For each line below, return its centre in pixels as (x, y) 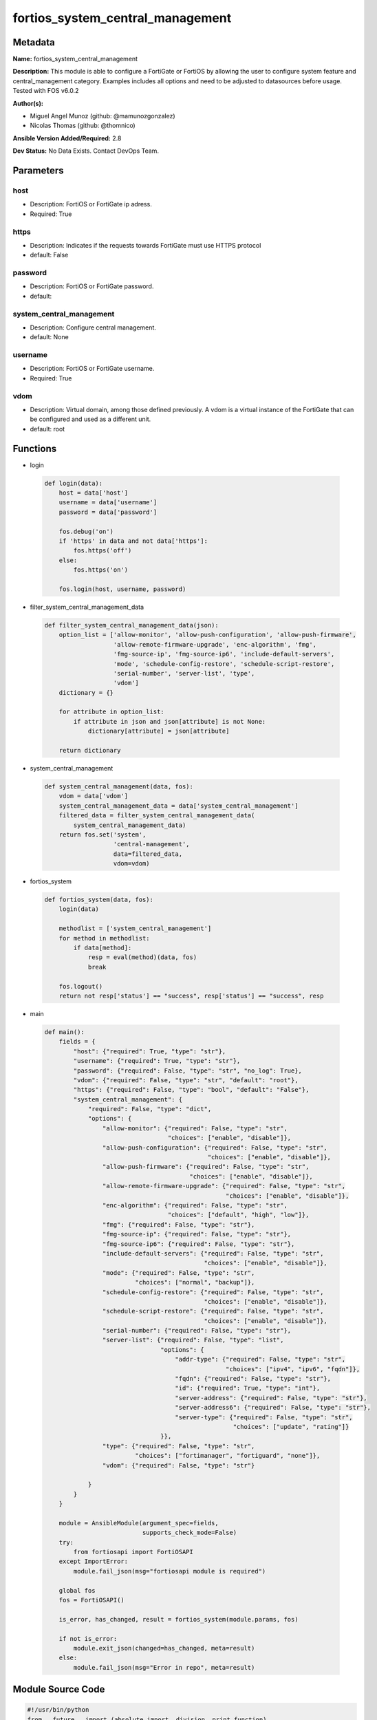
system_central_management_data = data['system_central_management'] (179, 806)
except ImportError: (94, 1561)
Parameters (38, 171)
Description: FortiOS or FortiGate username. (92, 369)
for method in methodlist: (105, 938)
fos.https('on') (101, 570)
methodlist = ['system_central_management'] (135, 928)
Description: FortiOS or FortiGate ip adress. (91, 204)
